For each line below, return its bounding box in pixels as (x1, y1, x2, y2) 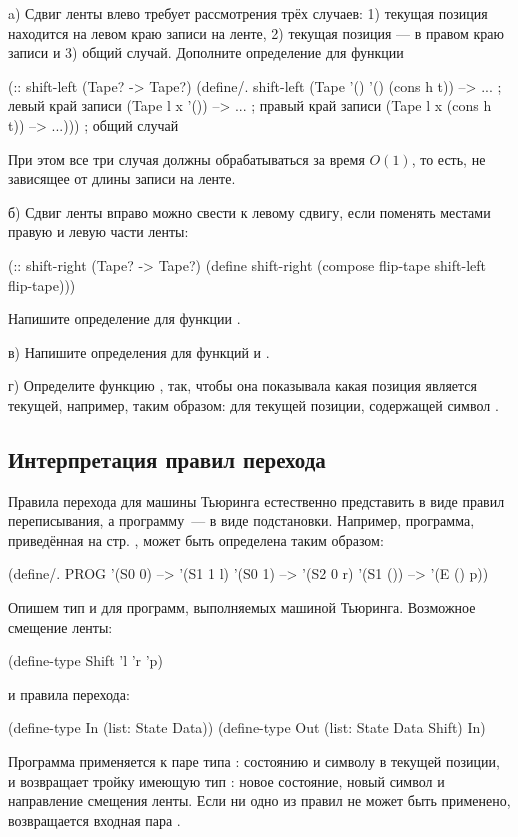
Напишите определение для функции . (8, 308, 241, 329)
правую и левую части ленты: (8, 221, 189, 242)
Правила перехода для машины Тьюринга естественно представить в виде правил (8, 490, 505, 511)
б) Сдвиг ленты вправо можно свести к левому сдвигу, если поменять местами (8, 201, 491, 222)
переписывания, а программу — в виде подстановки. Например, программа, (8, 510, 475, 531)
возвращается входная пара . (8, 809, 181, 830)
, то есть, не (411, 148, 486, 169)
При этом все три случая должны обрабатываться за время (8, 148, 365, 169)
